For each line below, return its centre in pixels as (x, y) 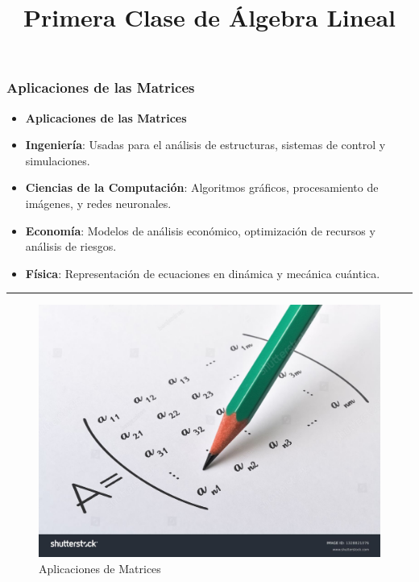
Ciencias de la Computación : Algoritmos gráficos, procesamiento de (202, 187)
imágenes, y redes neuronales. (98, 204)
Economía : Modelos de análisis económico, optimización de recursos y (200, 230)
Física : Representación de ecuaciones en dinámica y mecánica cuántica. (203, 273)
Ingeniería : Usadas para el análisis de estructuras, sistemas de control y (205, 145)
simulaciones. (58, 160)
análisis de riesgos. (71, 246)
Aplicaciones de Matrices (100, 568)
